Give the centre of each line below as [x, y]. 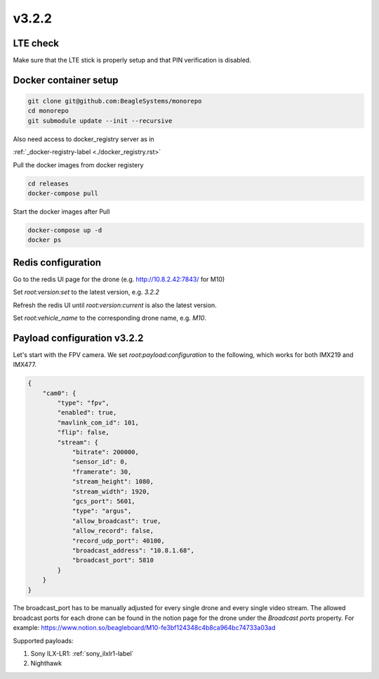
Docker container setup [66, 80]
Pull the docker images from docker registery [78, 164]
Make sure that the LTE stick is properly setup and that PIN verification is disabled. [132, 60]
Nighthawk [46, 664]
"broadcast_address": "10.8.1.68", [133, 550]
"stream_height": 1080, [113, 482]
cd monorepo [48, 111]
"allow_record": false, [113, 531]
